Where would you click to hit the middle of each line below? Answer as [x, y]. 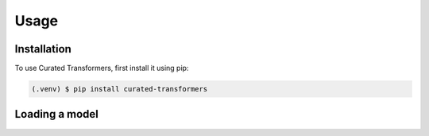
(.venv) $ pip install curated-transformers [120, 89]
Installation [43, 49]
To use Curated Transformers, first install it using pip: [102, 68]
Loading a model [57, 114]
